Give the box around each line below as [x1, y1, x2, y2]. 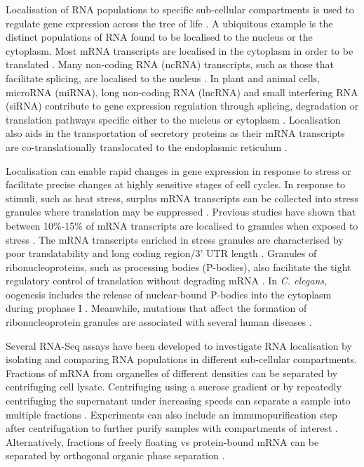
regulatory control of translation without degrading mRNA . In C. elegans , [6, 273, 327, 288]
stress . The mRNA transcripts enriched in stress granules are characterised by [6, 232, 344, 246]
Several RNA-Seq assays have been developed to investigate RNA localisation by [6, 338, 352, 353]
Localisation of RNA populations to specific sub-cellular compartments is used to [6, 2, 354, 16]
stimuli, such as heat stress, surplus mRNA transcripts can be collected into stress [6, 190, 358, 205]
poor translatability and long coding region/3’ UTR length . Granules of [6, 246, 317, 261]
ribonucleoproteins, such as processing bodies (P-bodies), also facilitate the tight [6, 259, 351, 274]
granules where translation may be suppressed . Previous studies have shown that [6, 204, 356, 219]
